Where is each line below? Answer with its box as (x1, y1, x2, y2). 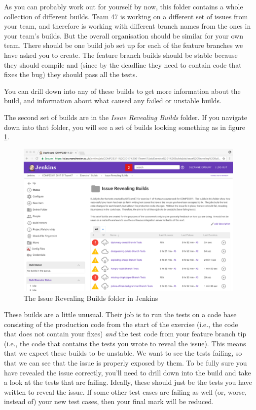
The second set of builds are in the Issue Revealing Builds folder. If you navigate (4, 112, 247, 122)
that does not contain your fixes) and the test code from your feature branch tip (4, 328, 247, 339)
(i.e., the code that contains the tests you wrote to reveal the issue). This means (4, 338, 246, 348)
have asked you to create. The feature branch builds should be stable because (4, 49, 238, 60)
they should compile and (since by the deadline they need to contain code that (4, 59, 242, 70)
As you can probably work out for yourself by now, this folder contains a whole (4, 1, 243, 11)
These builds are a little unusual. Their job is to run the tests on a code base (4, 309, 237, 320)
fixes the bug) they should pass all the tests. (4, 69, 138, 80)
